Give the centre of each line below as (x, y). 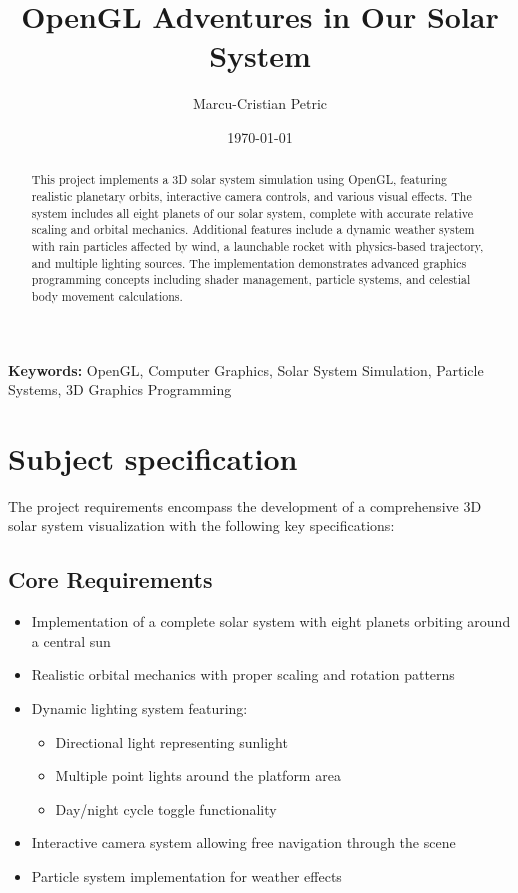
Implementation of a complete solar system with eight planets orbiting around (271, 621)
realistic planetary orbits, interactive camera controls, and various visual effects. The (251, 195)
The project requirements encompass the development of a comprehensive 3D (245, 505)
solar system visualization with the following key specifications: (201, 525)
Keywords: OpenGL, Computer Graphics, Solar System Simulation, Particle (246, 369)
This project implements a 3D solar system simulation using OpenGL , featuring (239, 179)
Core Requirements (110, 579)
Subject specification (153, 457)
